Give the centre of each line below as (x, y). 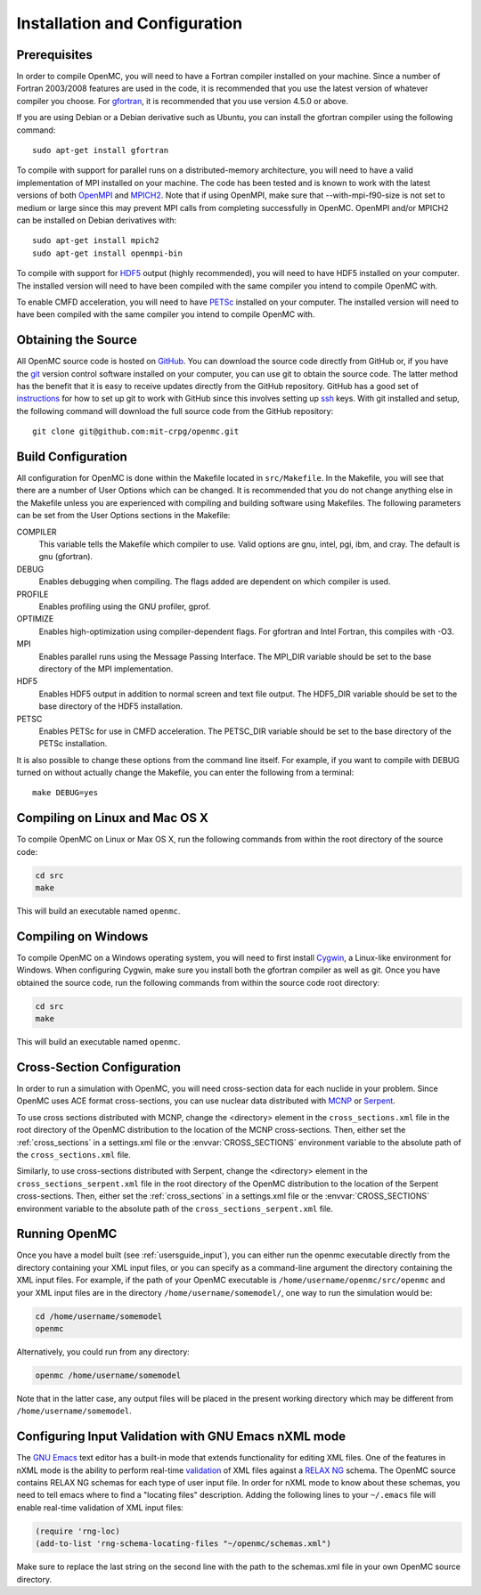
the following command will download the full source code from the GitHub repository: (175, 411)
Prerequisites (54, 55)
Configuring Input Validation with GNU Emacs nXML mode (181, 1437)
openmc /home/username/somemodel (108, 1375)
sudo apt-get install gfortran (101, 151)
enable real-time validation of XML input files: (100, 1507)
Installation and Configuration (130, 23)
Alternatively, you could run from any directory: (103, 1352)
